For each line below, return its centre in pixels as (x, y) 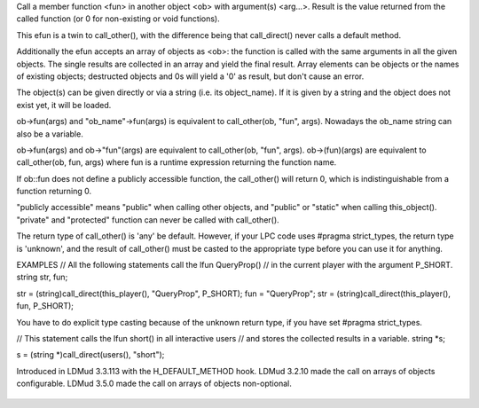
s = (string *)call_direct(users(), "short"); (90, 355)
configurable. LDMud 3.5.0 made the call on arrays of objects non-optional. (154, 384)
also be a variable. (50, 134)
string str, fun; (42, 277)
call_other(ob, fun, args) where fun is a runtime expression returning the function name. (177, 162)
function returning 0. (54, 192)
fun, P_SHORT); (45, 306)
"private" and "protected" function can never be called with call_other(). (148, 220)
